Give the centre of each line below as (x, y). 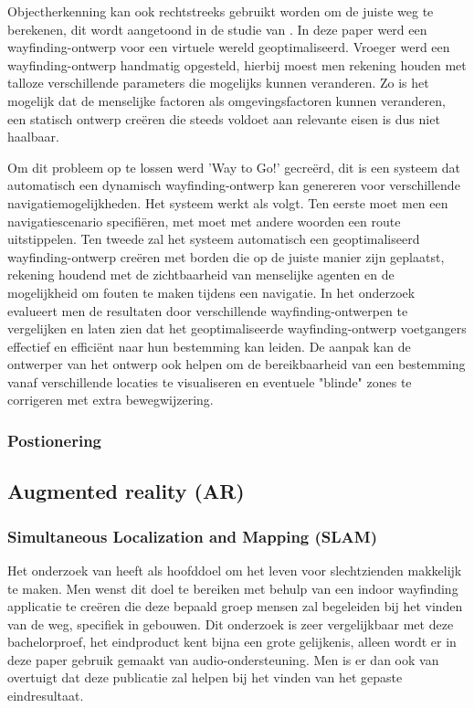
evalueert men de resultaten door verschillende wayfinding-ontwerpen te (208, 310)
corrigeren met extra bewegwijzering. (111, 400)
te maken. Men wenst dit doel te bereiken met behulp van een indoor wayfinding (233, 588)
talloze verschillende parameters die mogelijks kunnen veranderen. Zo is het (218, 83)
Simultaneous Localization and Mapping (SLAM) (192, 536)
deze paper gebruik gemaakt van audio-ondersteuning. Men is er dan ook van (223, 659)
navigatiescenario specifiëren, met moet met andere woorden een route (204, 221)
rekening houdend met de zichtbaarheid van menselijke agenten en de (201, 275)
